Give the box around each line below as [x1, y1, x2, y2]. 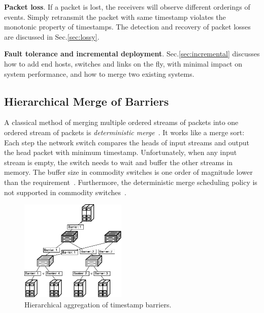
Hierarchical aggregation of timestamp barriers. [24, 299, 172, 309]
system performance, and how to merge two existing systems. [4, 68, 194, 79]
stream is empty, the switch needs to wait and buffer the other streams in [4, 156, 233, 167]
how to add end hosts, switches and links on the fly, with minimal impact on [4, 58, 242, 69]
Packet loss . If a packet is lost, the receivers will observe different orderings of [4, 2, 250, 12]
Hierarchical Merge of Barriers [4, 93, 169, 109]
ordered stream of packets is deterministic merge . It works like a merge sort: [4, 127, 245, 137]
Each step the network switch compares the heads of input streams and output [4, 137, 249, 147]
